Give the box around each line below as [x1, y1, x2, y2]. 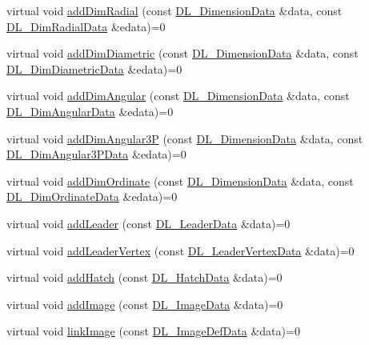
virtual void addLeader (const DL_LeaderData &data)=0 [6, 215, 291, 231]
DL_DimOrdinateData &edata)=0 [6, 188, 178, 205]
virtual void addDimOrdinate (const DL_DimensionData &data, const [6, 172, 354, 189]
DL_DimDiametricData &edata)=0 [6, 60, 182, 77]
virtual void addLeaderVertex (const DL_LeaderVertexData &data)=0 [6, 242, 355, 259]
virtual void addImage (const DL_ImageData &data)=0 [6, 295, 283, 312]
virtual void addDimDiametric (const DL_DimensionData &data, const [6, 45, 359, 62]
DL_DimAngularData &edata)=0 [6, 102, 174, 119]
